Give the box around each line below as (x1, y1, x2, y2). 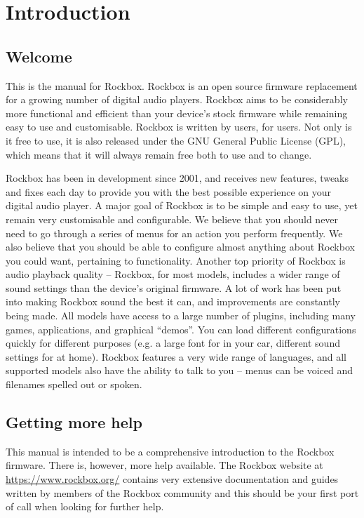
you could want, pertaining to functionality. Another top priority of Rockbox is (6, 253, 346, 267)
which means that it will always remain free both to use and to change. (6, 147, 312, 161)
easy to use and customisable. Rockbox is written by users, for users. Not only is (6, 119, 352, 134)
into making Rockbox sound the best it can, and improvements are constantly (6, 294, 340, 309)
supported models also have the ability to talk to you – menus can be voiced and (6, 363, 353, 378)
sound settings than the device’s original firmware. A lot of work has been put (6, 280, 342, 295)
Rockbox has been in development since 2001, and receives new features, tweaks (6, 171, 349, 185)
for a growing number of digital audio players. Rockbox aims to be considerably (6, 92, 348, 107)
